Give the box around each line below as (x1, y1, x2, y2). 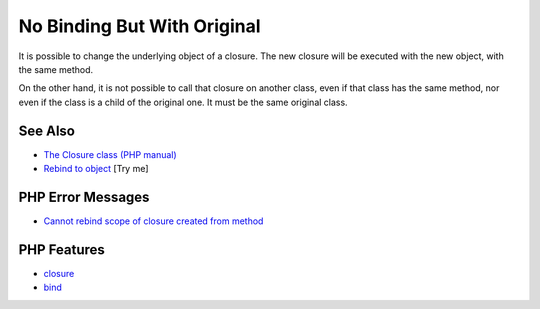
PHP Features (18, 241, 105, 258)
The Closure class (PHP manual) (43, 148, 177, 160)
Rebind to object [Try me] (43, 163, 149, 175)
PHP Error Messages (18, 188, 150, 205)
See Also (18, 122, 75, 139)
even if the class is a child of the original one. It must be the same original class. (18, 96, 349, 108)
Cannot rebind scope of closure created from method (43, 215, 264, 227)
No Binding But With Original (18, 15, 261, 37)
